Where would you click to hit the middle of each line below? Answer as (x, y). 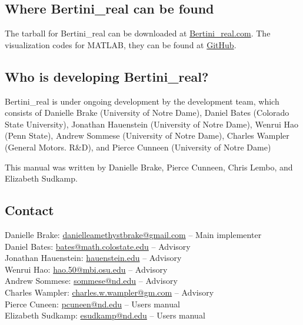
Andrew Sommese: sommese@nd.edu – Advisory (91, 281)
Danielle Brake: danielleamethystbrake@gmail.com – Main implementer (133, 234)
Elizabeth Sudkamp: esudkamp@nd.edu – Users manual (105, 315)
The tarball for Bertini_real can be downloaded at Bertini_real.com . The (138, 33)
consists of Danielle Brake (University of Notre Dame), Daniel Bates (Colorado (147, 113)
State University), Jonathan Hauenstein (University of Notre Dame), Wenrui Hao (151, 124)
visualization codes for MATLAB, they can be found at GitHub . (121, 44)
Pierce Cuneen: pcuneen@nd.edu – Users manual (92, 304)
